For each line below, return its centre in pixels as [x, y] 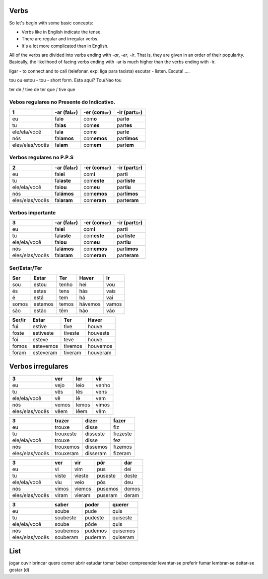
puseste [106, 476]
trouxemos [67, 447]
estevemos [45, 346]
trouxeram [67, 453]
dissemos [96, 447]
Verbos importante [33, 212]
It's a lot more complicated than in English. [65, 46]
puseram [107, 495]
